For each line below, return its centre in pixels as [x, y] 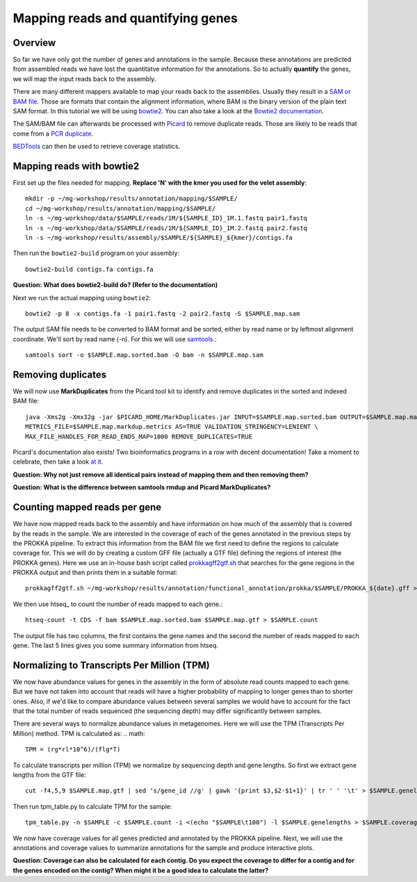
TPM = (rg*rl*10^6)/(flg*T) [73, 750]
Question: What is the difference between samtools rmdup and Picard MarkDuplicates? [142, 487]
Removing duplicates [60, 374]
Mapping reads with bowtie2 [76, 166]
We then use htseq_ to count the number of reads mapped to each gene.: [118, 604]
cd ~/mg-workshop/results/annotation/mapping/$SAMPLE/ [121, 208]
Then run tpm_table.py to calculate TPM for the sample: [92, 806]
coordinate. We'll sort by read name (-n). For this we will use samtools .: [115, 339]
